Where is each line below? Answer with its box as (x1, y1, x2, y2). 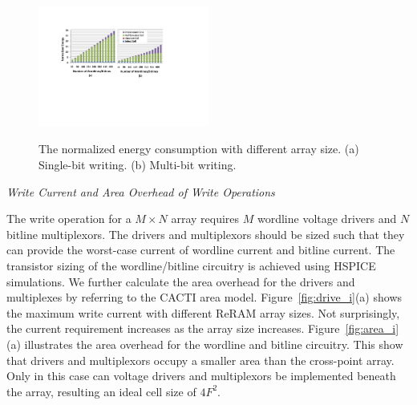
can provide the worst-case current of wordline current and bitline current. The (6, 241, 395, 258)
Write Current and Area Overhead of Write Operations (6, 183, 275, 200)
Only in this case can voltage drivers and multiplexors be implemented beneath (6, 367, 396, 384)
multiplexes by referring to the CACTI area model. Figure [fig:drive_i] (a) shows (6, 289, 403, 306)
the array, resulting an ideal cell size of (6, 383, 196, 399)
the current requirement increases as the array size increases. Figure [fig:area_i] (6, 320, 399, 337)
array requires (171, 210, 240, 227)
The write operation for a (6, 210, 132, 227)
